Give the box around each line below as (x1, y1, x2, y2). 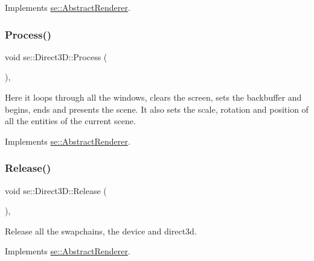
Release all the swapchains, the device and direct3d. (5, 224, 197, 237)
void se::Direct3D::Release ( (5, 184, 107, 197)
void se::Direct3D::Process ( (5, 50, 107, 63)
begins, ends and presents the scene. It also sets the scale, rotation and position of (5, 102, 309, 115)
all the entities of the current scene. (5, 115, 136, 127)
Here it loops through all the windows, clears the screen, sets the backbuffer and (5, 91, 302, 103)
